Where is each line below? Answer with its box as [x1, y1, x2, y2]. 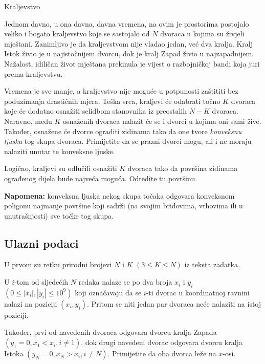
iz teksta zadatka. [184, 259, 240, 270]
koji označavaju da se [75, 287, 142, 297]
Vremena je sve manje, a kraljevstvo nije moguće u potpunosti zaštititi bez [4, 85, 238, 96]
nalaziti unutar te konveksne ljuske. [4, 145, 115, 156]
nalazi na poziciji [4, 298, 57, 309]
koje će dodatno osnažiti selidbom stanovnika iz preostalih [4, 105, 187, 116]
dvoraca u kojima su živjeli [160, 28, 245, 39]
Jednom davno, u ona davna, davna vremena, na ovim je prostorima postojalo [4, 18, 249, 29]
